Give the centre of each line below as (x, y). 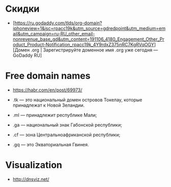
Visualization (34, 165)
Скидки (22, 9)
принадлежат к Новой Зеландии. (49, 105)
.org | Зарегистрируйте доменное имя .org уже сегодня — (94, 50)
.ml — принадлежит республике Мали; (55, 115)
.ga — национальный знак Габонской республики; (67, 124)
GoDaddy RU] (27, 55)
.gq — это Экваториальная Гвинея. (51, 144)
